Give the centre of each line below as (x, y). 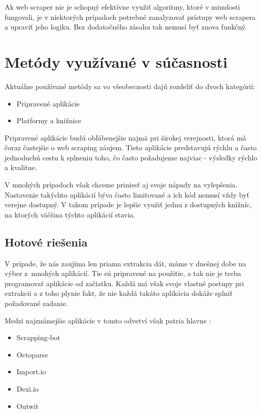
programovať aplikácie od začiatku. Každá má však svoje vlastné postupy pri (124, 283)
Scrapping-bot (38, 337)
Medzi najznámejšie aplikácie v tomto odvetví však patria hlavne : (108, 320)
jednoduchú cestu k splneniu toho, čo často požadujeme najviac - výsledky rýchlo (131, 157)
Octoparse (32, 354)
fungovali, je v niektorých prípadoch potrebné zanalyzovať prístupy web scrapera (130, 17)
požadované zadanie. (36, 303)
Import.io (31, 371)
